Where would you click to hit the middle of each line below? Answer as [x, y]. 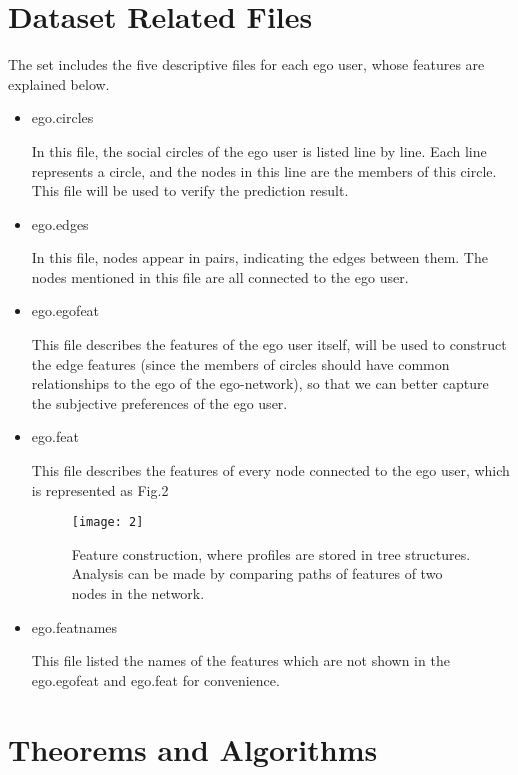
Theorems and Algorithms [193, 748]
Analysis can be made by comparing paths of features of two [257, 573]
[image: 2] [107, 522]
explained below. [59, 83]
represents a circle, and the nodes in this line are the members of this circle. [264, 170]
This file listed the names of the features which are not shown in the [240, 660]
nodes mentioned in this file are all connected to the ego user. [220, 276]
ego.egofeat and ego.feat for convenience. [155, 679]
